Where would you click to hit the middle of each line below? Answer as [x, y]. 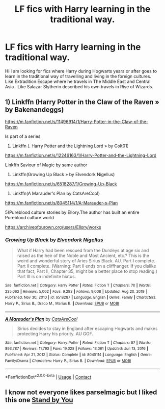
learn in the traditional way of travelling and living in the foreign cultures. [78, 76]
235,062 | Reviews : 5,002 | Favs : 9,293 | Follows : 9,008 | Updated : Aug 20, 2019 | [76, 291]
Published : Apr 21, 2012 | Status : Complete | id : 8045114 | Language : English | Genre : [79, 355]
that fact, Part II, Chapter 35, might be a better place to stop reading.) [87, 271]
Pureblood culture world [29, 217]
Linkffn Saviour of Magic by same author [46, 165]
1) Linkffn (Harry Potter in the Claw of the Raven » [82, 102]
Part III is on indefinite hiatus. [46, 277]
